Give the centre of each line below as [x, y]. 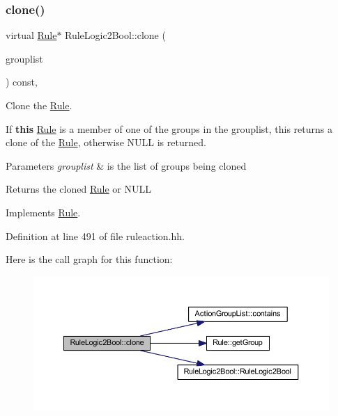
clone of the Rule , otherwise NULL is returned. [106, 142]
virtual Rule [31, 35]
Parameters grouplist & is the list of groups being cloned [126, 165]
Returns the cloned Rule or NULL [78, 189]
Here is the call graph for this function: [89, 259]
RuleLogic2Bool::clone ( [115, 35]
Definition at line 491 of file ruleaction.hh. [95, 235]
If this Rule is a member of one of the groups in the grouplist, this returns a [169, 128]
